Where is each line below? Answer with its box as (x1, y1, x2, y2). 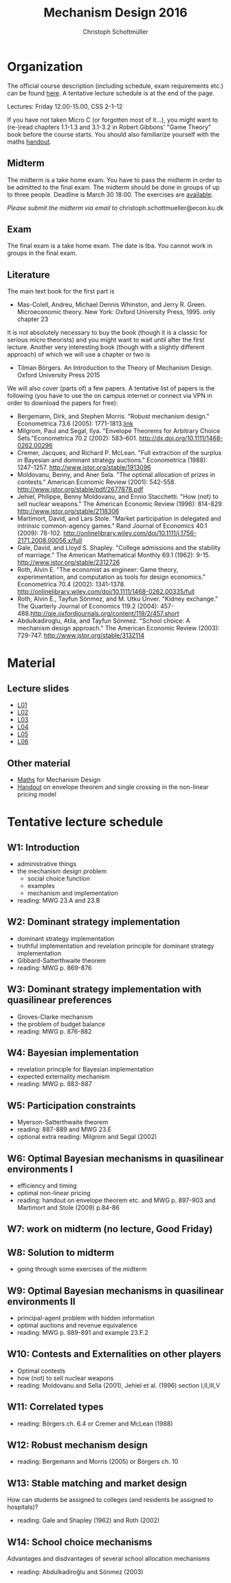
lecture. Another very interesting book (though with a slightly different (7, 343, 205, 351)
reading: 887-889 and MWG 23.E (16, 1125, 112, 1133)
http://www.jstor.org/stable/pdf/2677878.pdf (16, 485, 144, 494)
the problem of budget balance (16, 1019, 105, 1028)
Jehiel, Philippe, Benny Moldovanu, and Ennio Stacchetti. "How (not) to (16, 493, 219, 501)
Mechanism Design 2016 (43, 5, 188, 21)
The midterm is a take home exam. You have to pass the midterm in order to (7, 175, 222, 184)
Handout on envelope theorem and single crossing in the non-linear (16, 782, 209, 791)
